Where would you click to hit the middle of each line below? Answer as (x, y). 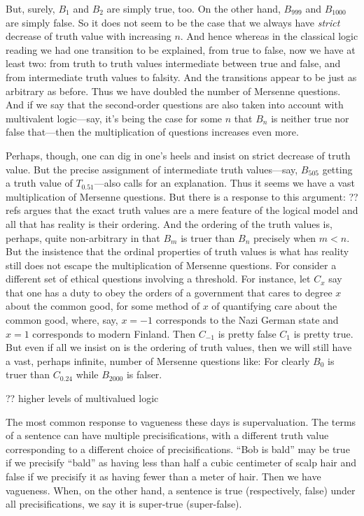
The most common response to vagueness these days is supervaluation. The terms (181, 421)
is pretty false (247, 333)
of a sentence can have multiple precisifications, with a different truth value (167, 435)
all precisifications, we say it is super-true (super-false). (124, 504)
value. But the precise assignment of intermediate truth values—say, (152, 169)
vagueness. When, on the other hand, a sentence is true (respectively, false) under (181, 490)
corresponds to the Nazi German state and (247, 320)
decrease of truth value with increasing (89, 36)
